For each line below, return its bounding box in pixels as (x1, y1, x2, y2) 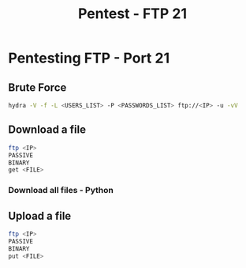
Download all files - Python (8, 185, 114, 196)
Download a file (8, 123, 87, 137)
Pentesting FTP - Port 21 (8, 49, 170, 67)
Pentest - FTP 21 (77, 5, 188, 23)
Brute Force (8, 81, 67, 94)
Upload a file (8, 209, 72, 222)
